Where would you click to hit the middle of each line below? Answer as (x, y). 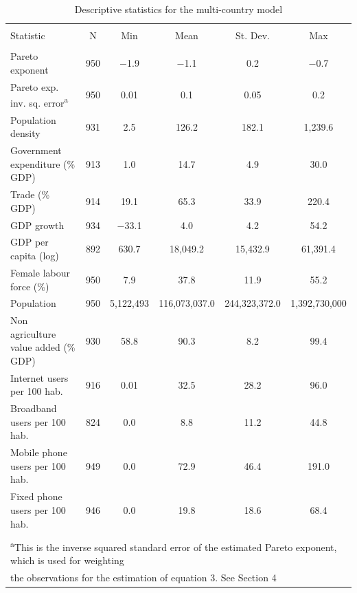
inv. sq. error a (39, 101)
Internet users (39, 377)
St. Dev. (252, 35)
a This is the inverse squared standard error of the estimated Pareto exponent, (174, 546)
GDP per (30, 242)
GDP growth (37, 225)
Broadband (34, 408)
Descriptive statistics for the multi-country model (178, 9)
